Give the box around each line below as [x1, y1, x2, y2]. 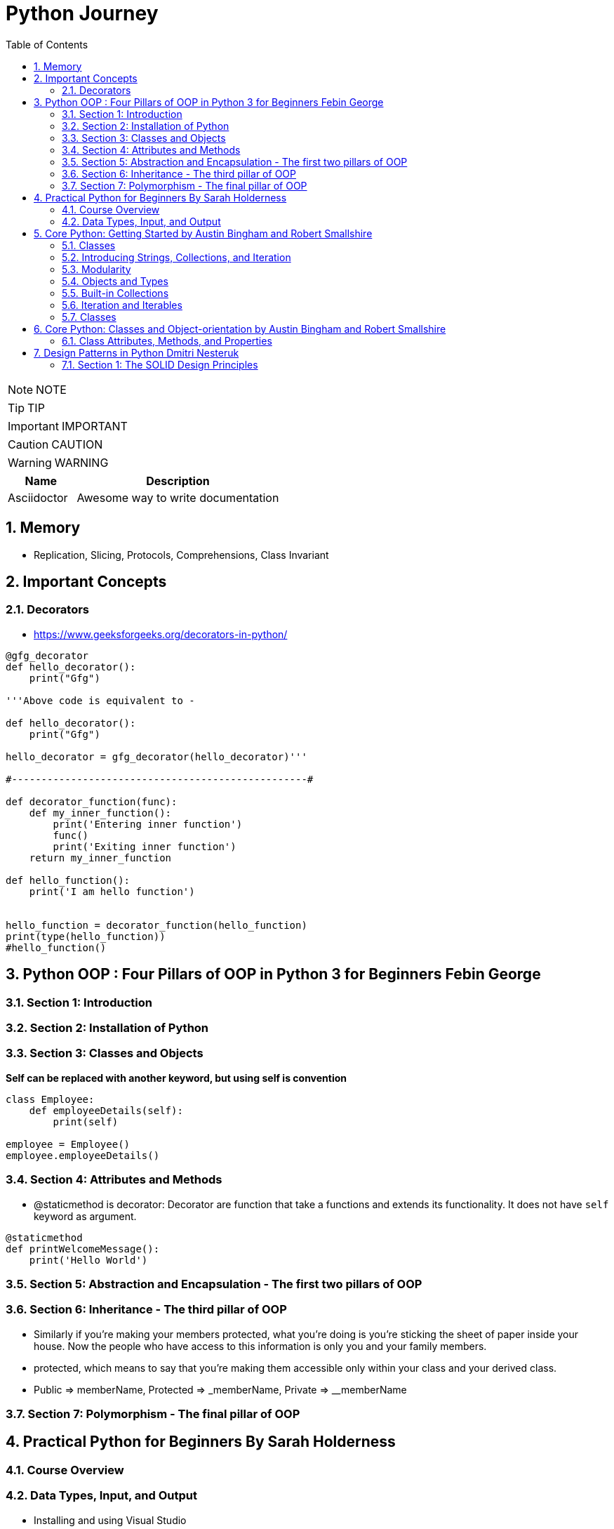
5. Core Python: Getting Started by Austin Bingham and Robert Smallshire [34, 227, 373, 239]
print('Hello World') [29, 1254, 148, 1266]
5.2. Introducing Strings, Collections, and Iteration [62, 251, 291, 263]
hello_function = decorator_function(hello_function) [6, 919, 307, 931]
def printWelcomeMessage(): [6, 1243, 160, 1255]
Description [146, 473, 210, 488]
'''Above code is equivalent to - [6, 694, 195, 706]
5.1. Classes [62, 239, 116, 251]
